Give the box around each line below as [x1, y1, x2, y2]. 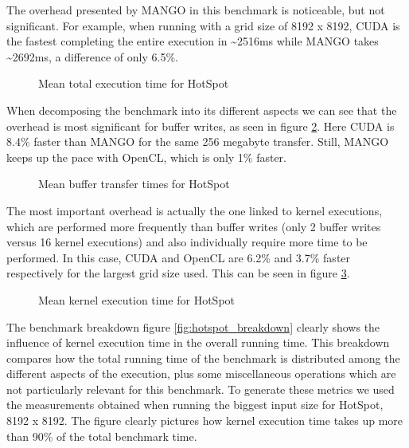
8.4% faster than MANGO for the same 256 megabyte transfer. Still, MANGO [6, 133, 389, 150]
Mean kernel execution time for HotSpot [38, 291, 236, 308]
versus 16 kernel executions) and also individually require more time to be [6, 234, 368, 250]
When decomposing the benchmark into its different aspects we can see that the [6, 101, 397, 118]
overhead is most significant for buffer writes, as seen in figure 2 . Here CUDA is [6, 117, 395, 134]
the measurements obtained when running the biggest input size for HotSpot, [6, 396, 384, 413]
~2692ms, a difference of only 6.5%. [6, 48, 178, 65]
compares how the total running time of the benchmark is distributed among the [6, 349, 400, 366]
